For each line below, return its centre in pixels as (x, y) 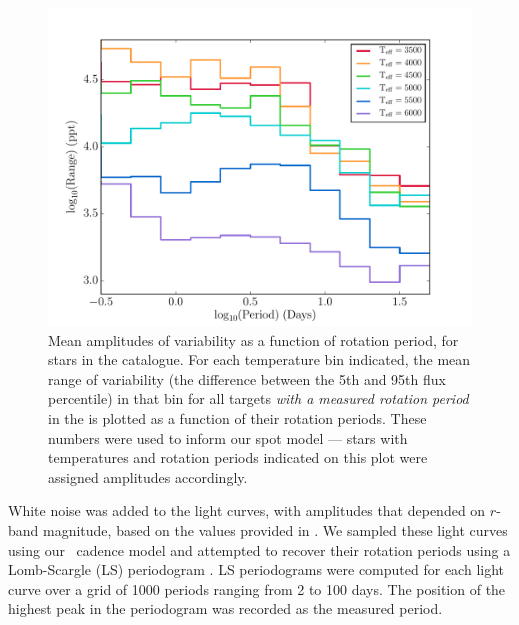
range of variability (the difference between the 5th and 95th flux (247, 378)
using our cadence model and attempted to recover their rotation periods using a (259, 549)
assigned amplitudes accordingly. (148, 476)
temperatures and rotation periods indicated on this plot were (238, 457)
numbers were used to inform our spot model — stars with (228, 437)
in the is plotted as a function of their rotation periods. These (237, 417)
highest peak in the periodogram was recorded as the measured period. (225, 608)
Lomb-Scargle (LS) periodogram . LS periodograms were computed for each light (256, 569)
